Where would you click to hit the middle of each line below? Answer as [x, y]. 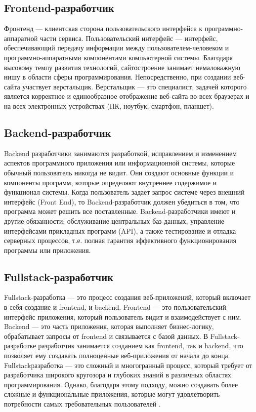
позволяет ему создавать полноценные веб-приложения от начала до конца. [117, 355]
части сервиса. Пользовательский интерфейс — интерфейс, [129, 38]
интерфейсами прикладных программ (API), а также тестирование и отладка [120, 230]
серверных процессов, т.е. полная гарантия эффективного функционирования [120, 240]
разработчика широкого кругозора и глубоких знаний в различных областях [118, 375]
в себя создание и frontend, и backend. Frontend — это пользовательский [115, 307]
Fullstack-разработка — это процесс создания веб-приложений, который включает [127, 297]
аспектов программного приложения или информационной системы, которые [120, 163]
